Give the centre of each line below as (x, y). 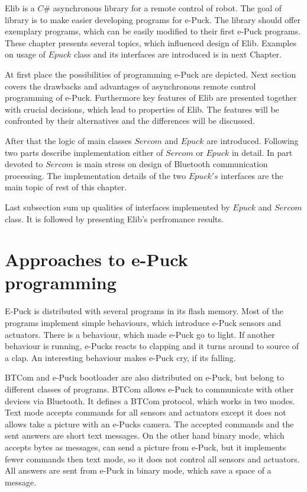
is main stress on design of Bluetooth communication (172, 164)
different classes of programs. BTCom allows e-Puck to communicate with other (149, 389)
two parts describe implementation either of (84, 152)
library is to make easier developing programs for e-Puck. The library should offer (153, 19)
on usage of (25, 54)
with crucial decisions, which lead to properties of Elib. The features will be (142, 109)
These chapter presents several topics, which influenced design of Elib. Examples (151, 42)
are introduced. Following (253, 140)
